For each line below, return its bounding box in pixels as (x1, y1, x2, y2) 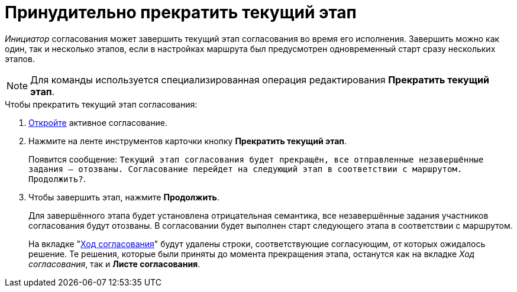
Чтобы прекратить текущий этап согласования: (5, 99, 198, 109)
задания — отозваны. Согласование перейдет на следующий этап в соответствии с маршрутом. (28, 164, 463, 174)
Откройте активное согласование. (28, 117, 167, 128)
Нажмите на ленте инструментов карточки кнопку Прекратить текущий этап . (28, 135, 347, 146)
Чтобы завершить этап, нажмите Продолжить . (28, 192, 219, 202)
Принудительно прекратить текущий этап (5, 2, 357, 22)
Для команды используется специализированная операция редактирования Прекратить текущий (30, 73, 489, 86)
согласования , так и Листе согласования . (28, 258, 201, 269)
